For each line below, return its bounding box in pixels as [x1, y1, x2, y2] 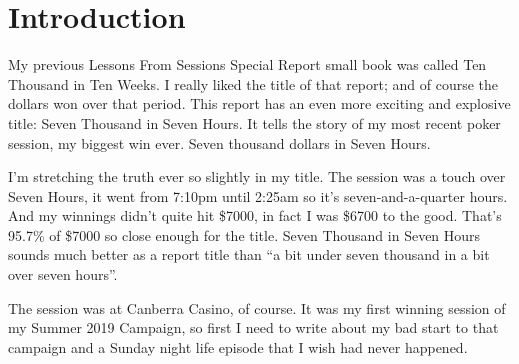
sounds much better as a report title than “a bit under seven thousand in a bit [8, 244, 490, 265]
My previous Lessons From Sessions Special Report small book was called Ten [8, 54, 487, 75]
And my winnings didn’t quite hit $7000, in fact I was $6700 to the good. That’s [8, 205, 502, 226]
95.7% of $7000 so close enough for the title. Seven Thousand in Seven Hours [8, 224, 481, 245]
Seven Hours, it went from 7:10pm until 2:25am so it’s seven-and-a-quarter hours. [8, 185, 508, 206]
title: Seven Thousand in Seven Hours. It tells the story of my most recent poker [8, 112, 501, 133]
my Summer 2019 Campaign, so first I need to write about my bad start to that [8, 317, 499, 338]
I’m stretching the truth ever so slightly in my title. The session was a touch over [8, 166, 506, 187]
